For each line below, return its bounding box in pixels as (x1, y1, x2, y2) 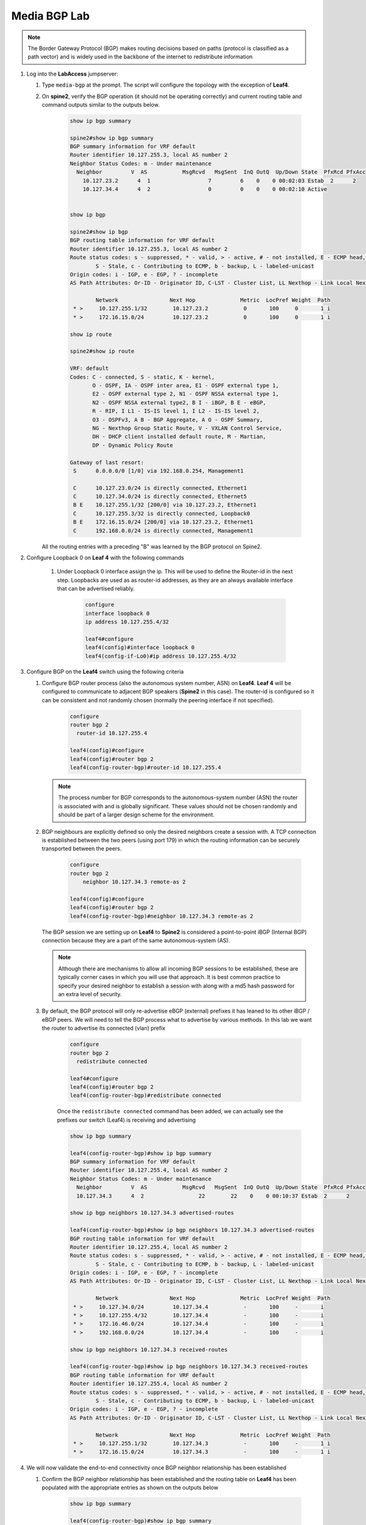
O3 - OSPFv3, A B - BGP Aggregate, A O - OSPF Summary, (92, 416, 264, 423)
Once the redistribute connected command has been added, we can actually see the (57, 1108, 284, 1115)
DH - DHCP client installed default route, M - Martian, (92, 433, 267, 440)
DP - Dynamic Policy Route (92, 442, 173, 448)
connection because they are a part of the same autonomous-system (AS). (41, 937, 230, 944)
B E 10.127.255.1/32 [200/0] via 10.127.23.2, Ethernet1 (73, 501, 257, 509)
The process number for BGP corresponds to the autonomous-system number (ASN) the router (58, 794, 298, 802)
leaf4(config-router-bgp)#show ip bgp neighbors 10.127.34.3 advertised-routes (70, 1227, 315, 1233)
